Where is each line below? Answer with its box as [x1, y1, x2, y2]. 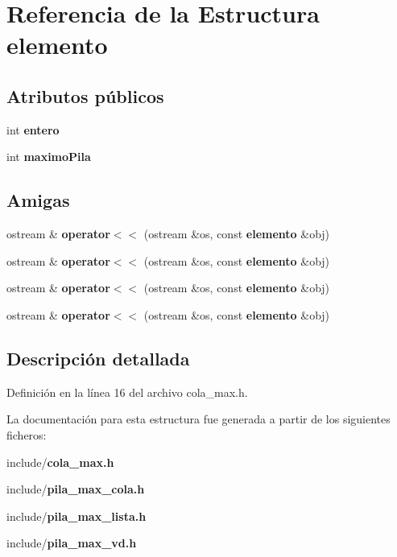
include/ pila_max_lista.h [6, 507, 147, 524]
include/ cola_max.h [6, 453, 114, 470]
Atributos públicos [6, 83, 164, 108]
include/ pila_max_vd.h [6, 534, 137, 551]
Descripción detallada [6, 345, 190, 370]
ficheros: [6, 426, 47, 443]
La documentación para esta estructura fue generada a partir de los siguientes [6, 411, 391, 427]
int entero [6, 121, 60, 138]
